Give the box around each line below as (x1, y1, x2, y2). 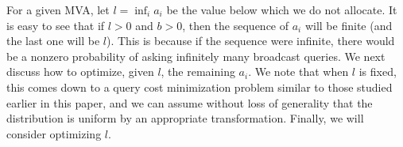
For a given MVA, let (6, 2, 110, 17)
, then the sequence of (182, 17, 289, 33)
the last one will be (6, 32, 100, 49)
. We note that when (248, 63, 349, 80)
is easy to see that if (6, 17, 105, 33)
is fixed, (358, 63, 397, 80)
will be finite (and (304, 17, 393, 33)
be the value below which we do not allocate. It (166, 2, 397, 17)
